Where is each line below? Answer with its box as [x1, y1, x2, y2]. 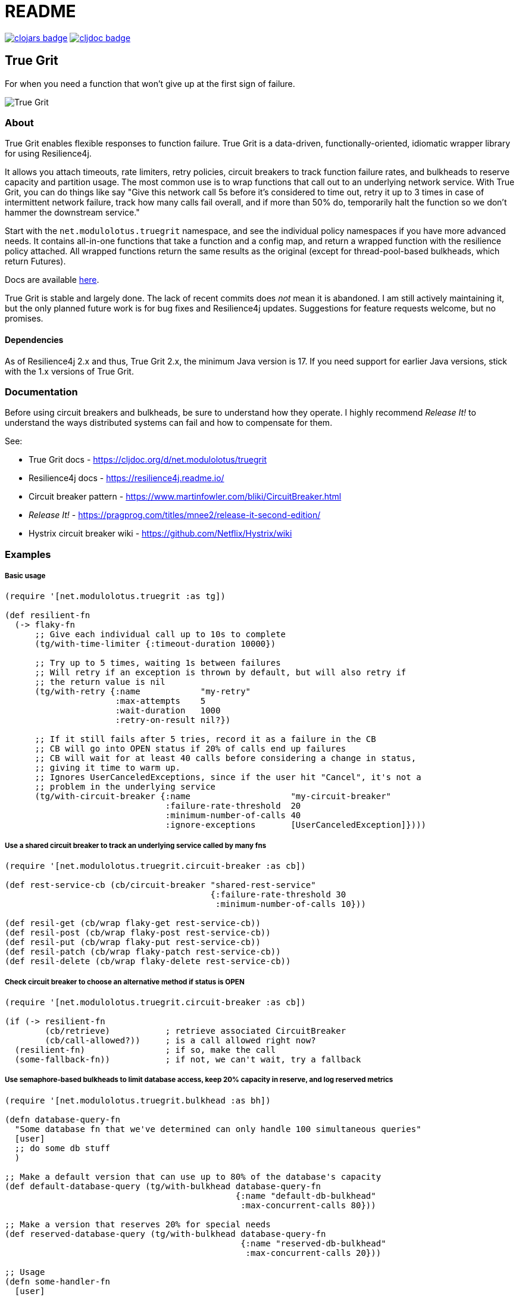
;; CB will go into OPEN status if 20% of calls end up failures [35, 744, 346, 754]
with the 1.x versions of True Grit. [5, 366, 134, 376]
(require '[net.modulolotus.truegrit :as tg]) [5, 591, 226, 601]
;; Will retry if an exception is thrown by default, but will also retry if [35, 668, 407, 678]
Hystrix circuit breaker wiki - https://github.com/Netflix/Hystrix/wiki [29, 528, 292, 539]
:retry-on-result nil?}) [115, 715, 231, 725]
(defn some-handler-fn [5, 1276, 111, 1286]
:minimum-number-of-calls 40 [165, 810, 301, 821]
